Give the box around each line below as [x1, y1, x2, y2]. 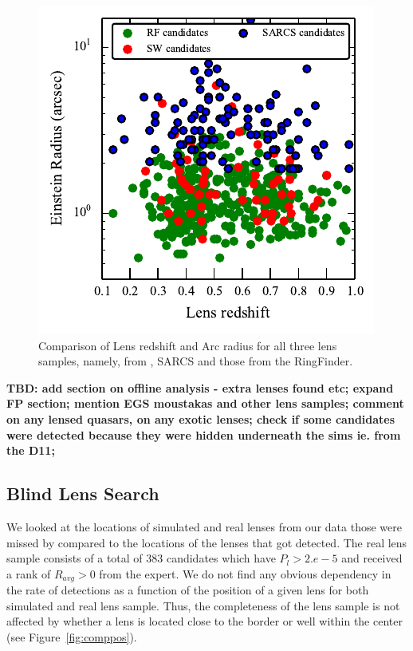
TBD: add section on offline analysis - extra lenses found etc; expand [6, 379, 394, 396]
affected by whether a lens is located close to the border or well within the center [6, 613, 403, 629]
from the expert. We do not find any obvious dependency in [99, 565, 391, 582]
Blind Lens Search [6, 481, 159, 506]
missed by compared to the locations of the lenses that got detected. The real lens [6, 534, 407, 550]
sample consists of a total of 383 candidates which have [6, 550, 276, 566]
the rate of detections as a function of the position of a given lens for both [6, 582, 369, 598]
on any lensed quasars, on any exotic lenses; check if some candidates [6, 410, 395, 427]
